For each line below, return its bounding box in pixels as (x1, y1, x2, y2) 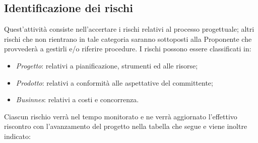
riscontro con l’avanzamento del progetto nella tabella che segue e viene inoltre (4, 121, 247, 131)
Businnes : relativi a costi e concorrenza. (16, 94, 139, 105)
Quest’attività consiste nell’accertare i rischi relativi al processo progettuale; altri (4, 24, 254, 34)
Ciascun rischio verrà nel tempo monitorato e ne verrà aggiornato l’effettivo (4, 111, 237, 121)
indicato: (4, 130, 31, 141)
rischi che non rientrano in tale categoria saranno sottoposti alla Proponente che (4, 33, 252, 44)
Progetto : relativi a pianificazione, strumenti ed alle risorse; (16, 60, 198, 70)
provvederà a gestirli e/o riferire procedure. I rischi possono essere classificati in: (4, 43, 251, 54)
